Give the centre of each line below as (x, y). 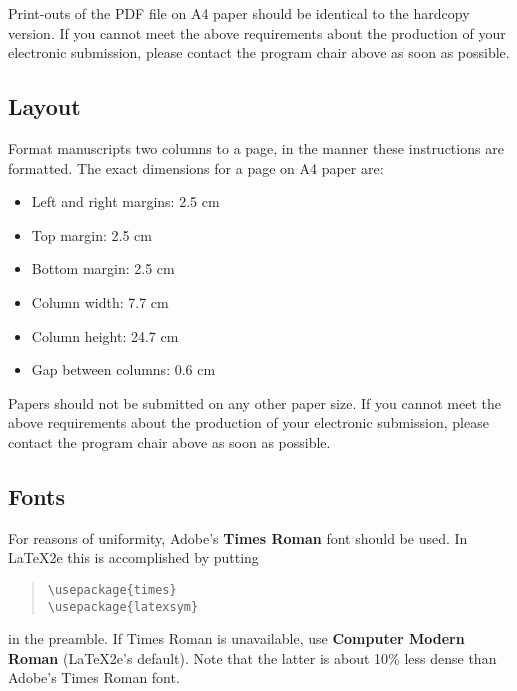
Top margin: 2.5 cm (92, 234)
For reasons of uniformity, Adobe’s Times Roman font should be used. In (238, 537)
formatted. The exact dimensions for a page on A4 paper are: (196, 167)
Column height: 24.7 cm (105, 335)
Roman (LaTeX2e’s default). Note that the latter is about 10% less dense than (252, 657)
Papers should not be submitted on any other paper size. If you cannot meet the (254, 402)
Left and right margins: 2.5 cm (125, 201)
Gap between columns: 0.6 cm (123, 369)
